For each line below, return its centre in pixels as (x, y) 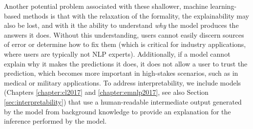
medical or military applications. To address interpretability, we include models (123, 82)
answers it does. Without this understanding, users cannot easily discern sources (124, 34)
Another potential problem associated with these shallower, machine (106, 6)
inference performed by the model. (55, 121)
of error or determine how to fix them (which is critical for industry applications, (125, 44)
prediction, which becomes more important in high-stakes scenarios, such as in (121, 73)
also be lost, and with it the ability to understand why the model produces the (121, 25)
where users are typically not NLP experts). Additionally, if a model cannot (117, 54)
